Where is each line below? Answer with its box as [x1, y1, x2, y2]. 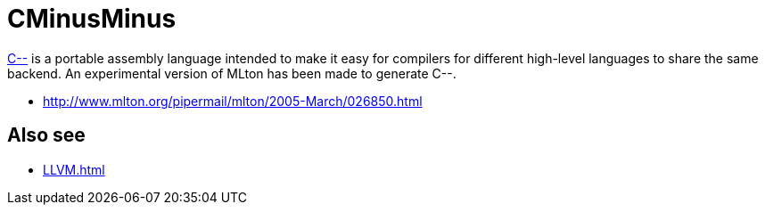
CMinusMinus [7, 4, 177, 34]
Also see [7, 124, 86, 147]
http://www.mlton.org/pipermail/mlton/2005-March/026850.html [43, 93, 423, 109]
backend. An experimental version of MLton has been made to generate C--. [7, 65, 457, 81]
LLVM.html [43, 161, 105, 177]
